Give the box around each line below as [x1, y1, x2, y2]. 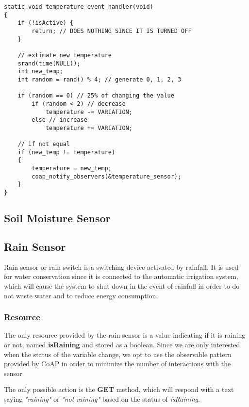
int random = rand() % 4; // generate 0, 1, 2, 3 [17, 76, 182, 83]
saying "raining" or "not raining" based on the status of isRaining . [4, 393, 200, 404]
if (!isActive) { [17, 19, 74, 27]
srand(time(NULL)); [17, 60, 81, 67]
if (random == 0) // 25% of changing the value [17, 92, 174, 99]
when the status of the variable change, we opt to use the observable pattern [4, 349, 232, 359]
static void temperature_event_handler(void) [4, 3, 153, 10]
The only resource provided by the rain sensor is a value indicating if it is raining [4, 330, 246, 340]
